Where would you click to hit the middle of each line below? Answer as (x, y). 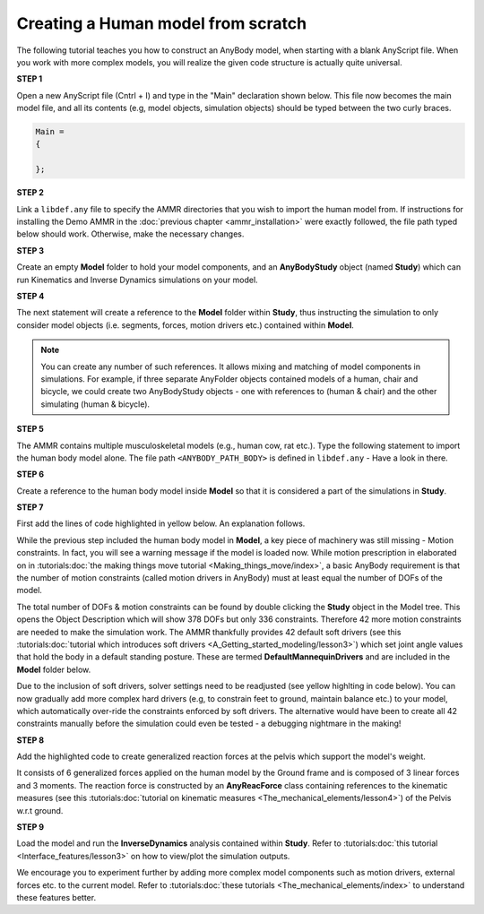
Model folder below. (54, 669)
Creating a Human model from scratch (162, 23)
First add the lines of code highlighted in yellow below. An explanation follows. (161, 523)
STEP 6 (30, 474)
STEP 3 (30, 250)
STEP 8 (30, 740)
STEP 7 (30, 507)
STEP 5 (30, 429)
